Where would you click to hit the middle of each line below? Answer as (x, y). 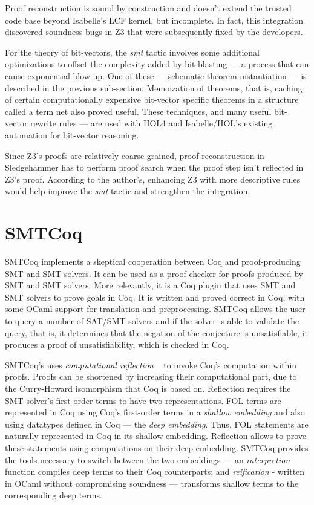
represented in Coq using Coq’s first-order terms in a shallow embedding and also (155, 412)
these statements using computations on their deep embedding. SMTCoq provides (157, 447)
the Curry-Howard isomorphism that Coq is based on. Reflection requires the (148, 388)
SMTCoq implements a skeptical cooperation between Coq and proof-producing (153, 262)
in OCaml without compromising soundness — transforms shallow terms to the (152, 483)
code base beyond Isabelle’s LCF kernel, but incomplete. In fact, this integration (154, 20)
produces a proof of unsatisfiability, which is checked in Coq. (117, 344)
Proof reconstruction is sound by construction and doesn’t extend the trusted (148, 8)
